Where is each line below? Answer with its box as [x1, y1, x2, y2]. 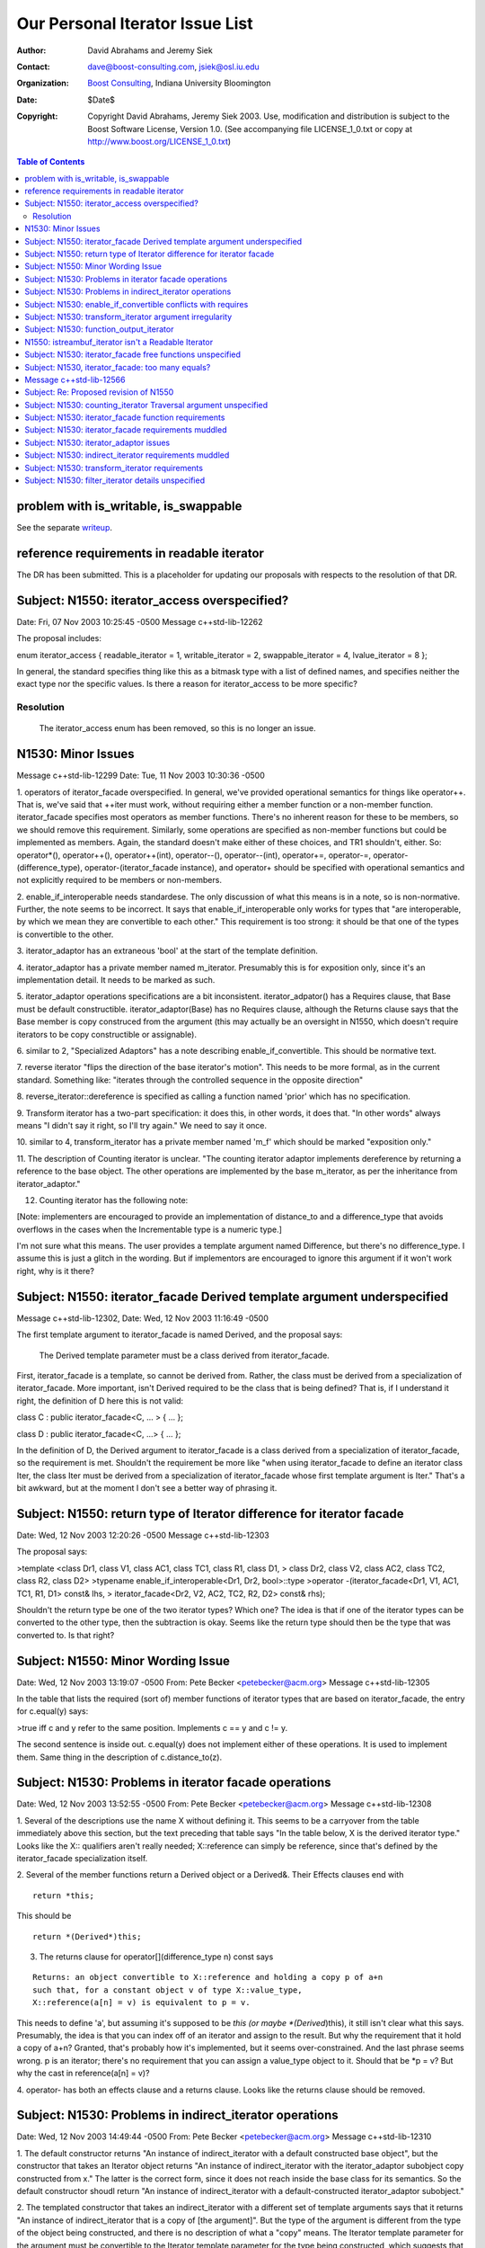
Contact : [16, 61, 51, 72]
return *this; [32, 1890, 94, 1901]
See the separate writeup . [16, 522, 112, 532]
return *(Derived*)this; [32, 1931, 142, 1941]
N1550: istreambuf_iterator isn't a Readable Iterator [24, 336, 214, 347]
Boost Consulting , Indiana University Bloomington [87, 77, 271, 89]
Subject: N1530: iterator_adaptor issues [24, 437, 171, 448]
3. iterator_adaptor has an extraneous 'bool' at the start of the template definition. [16, 945, 318, 957]
